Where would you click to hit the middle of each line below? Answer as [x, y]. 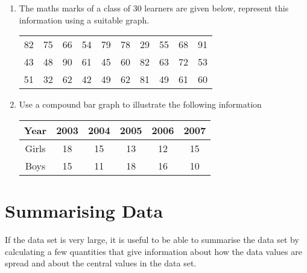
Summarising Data [84, 210]
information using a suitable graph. [84, 20]
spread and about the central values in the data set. [101, 263]
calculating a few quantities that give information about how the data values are [153, 251]
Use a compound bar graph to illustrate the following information [140, 104]
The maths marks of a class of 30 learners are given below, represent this [154, 8]
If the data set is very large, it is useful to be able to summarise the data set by [152, 239]
